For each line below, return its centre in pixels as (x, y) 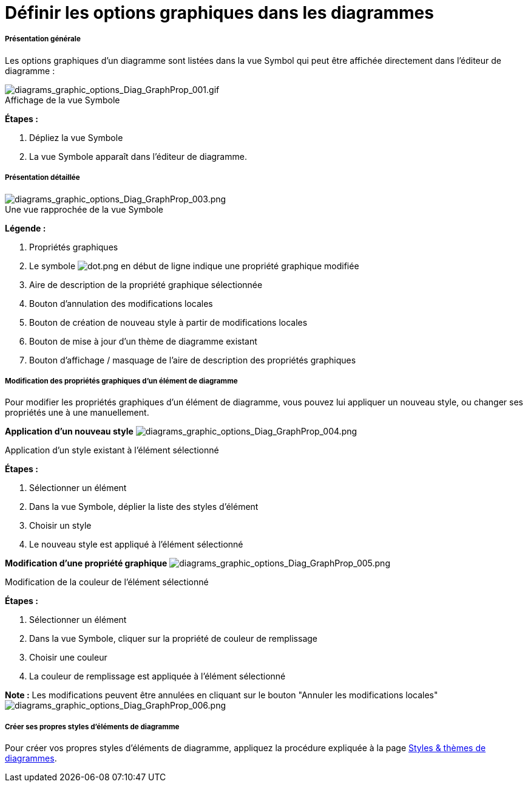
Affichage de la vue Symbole (63, 100)
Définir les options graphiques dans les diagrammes (219, 13)
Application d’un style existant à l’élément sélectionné (112, 450)
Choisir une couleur (68, 658)
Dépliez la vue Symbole (76, 137)
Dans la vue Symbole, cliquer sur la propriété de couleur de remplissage (174, 639)
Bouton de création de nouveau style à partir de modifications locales (168, 322)
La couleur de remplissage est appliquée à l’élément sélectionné (157, 676)
